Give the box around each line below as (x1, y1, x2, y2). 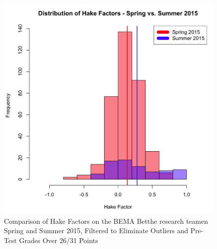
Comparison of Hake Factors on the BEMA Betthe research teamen (4, 215, 208, 226)
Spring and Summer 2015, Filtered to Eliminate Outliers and (4, 225, 188, 236)
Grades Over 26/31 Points (19, 235, 98, 246)
